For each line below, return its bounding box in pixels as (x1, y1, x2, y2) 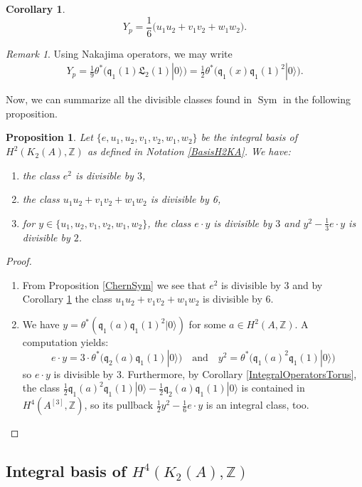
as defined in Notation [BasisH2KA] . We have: (87, 144, 291, 159)
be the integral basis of (201, 130, 298, 145)
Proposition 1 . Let (6, 130, 93, 145)
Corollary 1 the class (22, 291, 112, 306)
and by (292, 277, 323, 292)
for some (188, 317, 226, 332)
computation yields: (22, 335, 109, 350)
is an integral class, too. (206, 397, 309, 412)
